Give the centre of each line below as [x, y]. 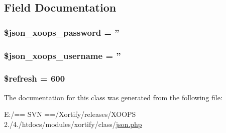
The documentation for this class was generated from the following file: [113, 97]
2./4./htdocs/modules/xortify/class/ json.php [73, 124]
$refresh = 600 [35, 78]
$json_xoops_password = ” [62, 32]
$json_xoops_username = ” [63, 55]
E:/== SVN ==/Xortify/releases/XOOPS [70, 114]
